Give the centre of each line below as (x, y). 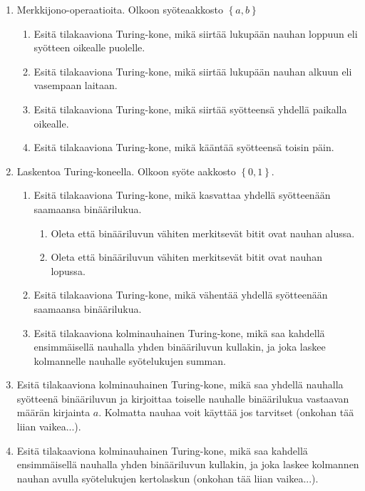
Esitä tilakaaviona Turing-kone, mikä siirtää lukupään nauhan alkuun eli (193, 71)
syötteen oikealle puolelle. (89, 47)
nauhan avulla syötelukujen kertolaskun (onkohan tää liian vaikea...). (168, 478)
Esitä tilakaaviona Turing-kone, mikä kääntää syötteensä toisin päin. (184, 147)
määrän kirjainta (53, 412)
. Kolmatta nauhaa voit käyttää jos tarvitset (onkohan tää (226, 412)
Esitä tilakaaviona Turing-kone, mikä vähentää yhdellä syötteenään (181, 295)
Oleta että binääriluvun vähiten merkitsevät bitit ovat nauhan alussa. (203, 233)
